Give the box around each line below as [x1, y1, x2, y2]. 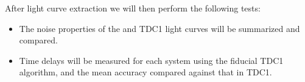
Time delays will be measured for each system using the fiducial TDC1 [19, 54, 284, 66]
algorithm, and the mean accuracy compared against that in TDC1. [19, 66, 272, 78]
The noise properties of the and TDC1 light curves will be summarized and [19, 22, 300, 34]
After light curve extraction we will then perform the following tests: [5, 2, 261, 14]
